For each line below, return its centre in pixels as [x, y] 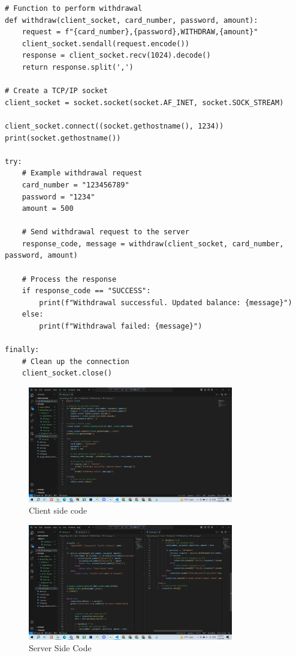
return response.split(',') [78, 67]
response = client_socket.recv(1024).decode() [116, 56]
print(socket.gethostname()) [63, 138]
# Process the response [69, 279]
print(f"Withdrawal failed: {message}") [121, 326]
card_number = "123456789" [75, 185]
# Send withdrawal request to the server [105, 232]
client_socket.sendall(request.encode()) [105, 44]
